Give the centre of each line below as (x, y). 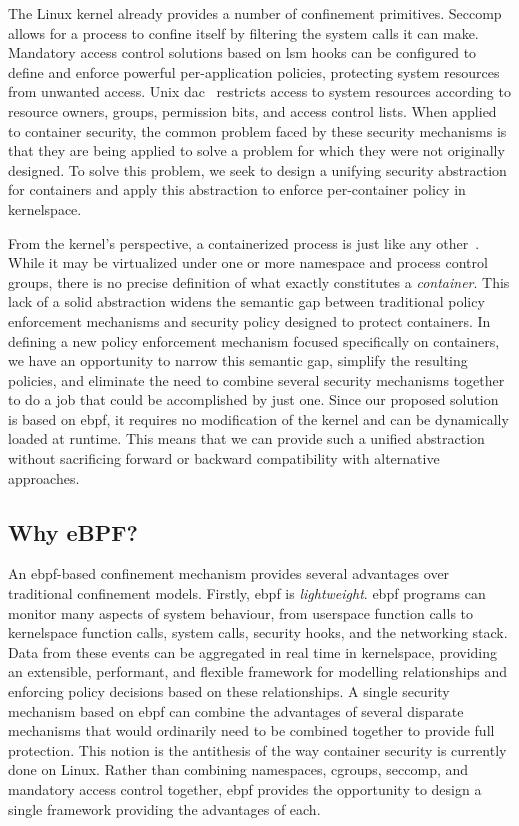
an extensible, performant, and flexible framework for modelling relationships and (258, 671)
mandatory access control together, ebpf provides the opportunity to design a (245, 788)
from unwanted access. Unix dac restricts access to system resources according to (259, 91)
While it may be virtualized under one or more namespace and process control (248, 262)
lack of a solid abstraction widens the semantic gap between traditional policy (246, 301)
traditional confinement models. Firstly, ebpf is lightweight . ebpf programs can (247, 593)
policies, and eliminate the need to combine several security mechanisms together (256, 379)
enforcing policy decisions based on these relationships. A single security (229, 691)
